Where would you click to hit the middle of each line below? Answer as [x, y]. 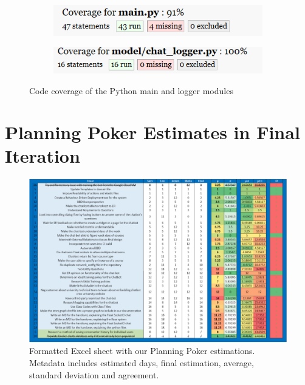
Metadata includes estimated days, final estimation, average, [142, 362]
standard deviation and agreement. [94, 374]
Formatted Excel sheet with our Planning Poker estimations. [142, 351]
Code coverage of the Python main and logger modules [131, 90]
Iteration [43, 156]
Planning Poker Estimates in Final [152, 132]
